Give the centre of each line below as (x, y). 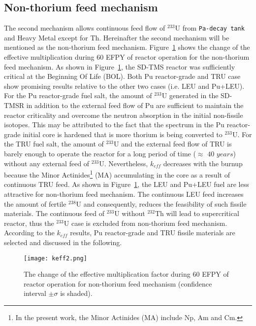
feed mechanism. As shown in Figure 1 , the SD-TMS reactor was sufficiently (120, 66)
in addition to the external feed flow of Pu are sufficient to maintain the (135, 105)
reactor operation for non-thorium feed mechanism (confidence (118, 283)
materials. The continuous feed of (54, 213)
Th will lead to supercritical (197, 213)
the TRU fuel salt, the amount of (54, 144)
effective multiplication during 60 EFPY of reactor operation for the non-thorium (127, 57)
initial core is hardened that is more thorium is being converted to (123, 134)
